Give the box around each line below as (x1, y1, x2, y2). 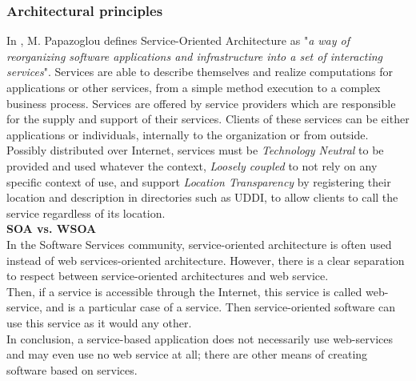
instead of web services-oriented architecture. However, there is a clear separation (6, 251, 405, 268)
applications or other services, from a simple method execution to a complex (6, 79, 381, 95)
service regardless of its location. (6, 204, 166, 221)
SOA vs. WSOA (6, 220, 97, 237)
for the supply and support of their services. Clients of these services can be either (6, 110, 410, 127)
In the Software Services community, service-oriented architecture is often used (6, 235, 392, 252)
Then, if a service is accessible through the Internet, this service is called (6, 283, 362, 299)
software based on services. (6, 361, 138, 378)
